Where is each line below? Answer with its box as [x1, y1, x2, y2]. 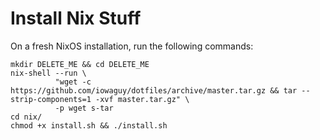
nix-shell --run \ [10, 68, 87, 78]
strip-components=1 [10, 94, 92, 104]
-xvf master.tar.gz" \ [95, 94, 190, 104]
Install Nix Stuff [10, 7, 142, 30]
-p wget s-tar [54, 103, 114, 113]
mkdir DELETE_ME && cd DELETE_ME [10, 59, 150, 69]
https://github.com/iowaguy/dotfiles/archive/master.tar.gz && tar [10, 85, 298, 96]
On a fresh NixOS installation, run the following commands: [10, 40, 254, 52]
